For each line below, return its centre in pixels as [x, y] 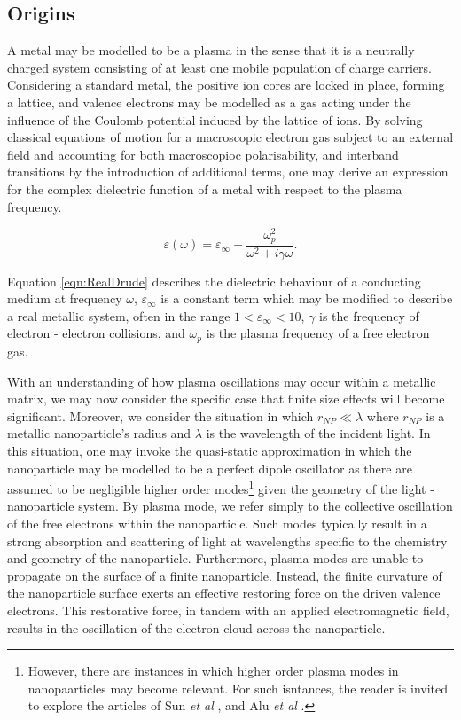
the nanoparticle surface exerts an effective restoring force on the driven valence [224, 593]
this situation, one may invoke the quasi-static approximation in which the [210, 450]
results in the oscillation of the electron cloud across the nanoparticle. [196, 627]
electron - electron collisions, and [96, 333]
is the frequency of [369, 315]
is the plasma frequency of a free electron [318, 333]
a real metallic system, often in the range [119, 315]
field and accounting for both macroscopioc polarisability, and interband [203, 154]
